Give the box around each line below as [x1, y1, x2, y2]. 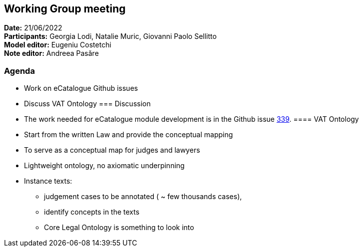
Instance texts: [24, 177, 72, 186]
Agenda [4, 65, 35, 76]
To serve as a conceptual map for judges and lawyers [24, 146, 200, 155]
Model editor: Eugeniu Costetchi [4, 40, 111, 49]
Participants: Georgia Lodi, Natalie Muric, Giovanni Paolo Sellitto [4, 32, 217, 41]
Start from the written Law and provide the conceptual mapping [24, 130, 233, 139]
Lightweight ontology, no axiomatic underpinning [24, 161, 185, 170]
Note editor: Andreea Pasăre [4, 49, 99, 58]
